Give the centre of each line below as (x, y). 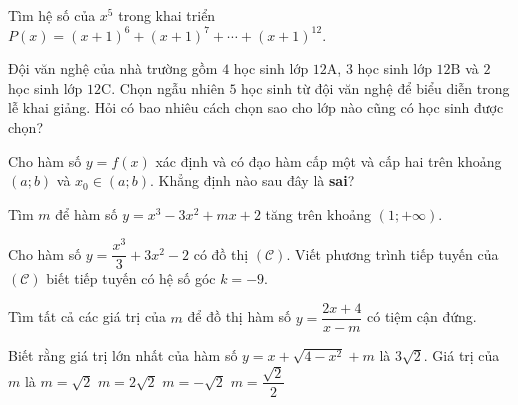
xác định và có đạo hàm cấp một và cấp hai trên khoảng (328, 160)
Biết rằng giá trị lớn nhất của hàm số (123, 355)
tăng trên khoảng (318, 213)
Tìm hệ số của (52, 15)
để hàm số (86, 213)
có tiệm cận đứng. (422, 316)
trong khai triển (167, 15)
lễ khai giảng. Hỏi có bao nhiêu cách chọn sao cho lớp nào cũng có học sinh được (256, 107)
